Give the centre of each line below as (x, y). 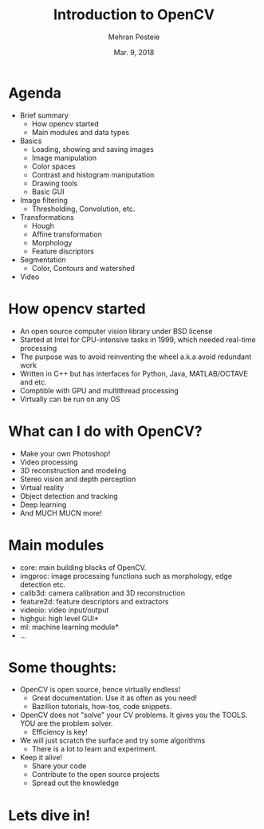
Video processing (49, 462)
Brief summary (44, 115)
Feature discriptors (63, 251)
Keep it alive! (41, 758)
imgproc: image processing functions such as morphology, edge (126, 576)
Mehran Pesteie (134, 37)
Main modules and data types (81, 132)
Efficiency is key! (59, 732)
